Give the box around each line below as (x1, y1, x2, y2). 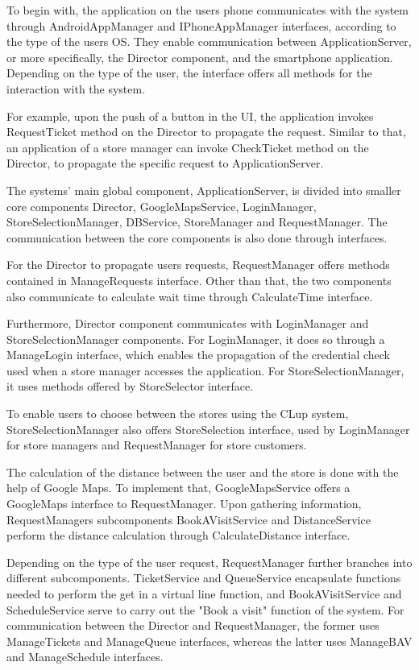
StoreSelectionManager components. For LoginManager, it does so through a (6, 330, 385, 347)
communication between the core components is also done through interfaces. (6, 229, 388, 246)
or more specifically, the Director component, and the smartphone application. (6, 48, 393, 65)
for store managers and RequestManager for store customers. (6, 436, 307, 453)
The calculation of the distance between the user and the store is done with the (6, 463, 399, 480)
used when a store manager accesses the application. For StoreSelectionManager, (6, 362, 404, 378)
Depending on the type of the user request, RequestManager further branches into (6, 553, 413, 570)
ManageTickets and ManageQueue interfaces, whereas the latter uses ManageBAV (6, 632, 413, 649)
